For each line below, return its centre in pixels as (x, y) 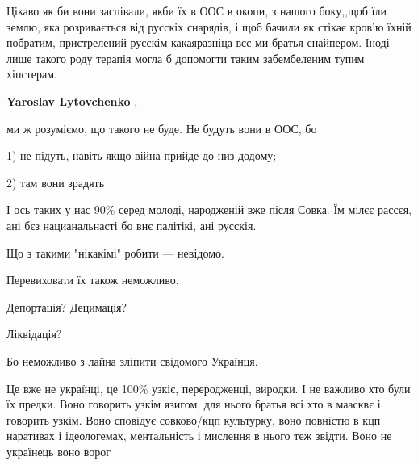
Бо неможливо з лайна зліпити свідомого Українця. (132, 360)
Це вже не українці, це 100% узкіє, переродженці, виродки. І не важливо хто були (209, 388)
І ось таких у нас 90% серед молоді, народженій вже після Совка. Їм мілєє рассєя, (209, 209)
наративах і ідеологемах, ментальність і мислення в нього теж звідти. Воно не (199, 436)
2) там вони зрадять (56, 182)
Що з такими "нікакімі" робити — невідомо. (115, 252)
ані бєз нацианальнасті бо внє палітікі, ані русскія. (132, 225)
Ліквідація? (34, 334)
